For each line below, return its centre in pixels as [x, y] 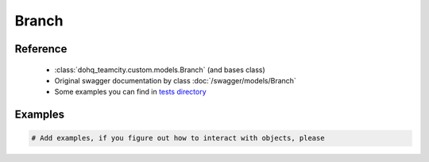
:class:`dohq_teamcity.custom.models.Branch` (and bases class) [160, 69]
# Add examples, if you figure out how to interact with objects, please [178, 138]
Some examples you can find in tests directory [130, 92]
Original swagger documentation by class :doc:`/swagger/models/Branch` [176, 80]
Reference [41, 49]
